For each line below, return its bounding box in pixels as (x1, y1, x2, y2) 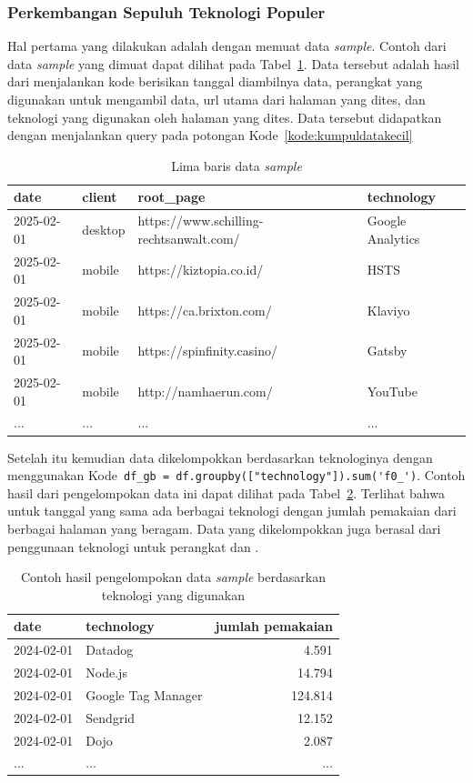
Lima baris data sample (171, 156, 302, 175)
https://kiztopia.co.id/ (137, 260, 264, 279)
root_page (137, 187, 206, 206)
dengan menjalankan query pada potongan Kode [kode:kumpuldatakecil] (7, 125, 413, 145)
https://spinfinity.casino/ (137, 341, 277, 360)
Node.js (86, 663, 127, 681)
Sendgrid (86, 708, 136, 727)
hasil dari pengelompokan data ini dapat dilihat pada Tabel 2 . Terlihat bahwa (7, 483, 445, 502)
